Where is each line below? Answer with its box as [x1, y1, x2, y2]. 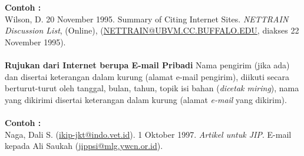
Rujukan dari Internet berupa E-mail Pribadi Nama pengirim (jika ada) [5, 59, 290, 71]
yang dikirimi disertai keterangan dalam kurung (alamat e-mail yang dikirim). [5, 93, 287, 105]
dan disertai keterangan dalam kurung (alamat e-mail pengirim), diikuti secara [5, 70, 289, 82]
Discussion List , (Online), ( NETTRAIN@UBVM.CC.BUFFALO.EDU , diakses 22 [5, 24, 299, 36]
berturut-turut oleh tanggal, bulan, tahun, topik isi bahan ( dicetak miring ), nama [5, 82, 299, 94]
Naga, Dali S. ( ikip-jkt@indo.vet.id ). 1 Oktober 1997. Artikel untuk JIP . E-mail [5, 128, 292, 140]
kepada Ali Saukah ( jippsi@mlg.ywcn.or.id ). [5, 140, 163, 152]
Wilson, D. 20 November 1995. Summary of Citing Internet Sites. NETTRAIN [5, 12, 289, 25]
